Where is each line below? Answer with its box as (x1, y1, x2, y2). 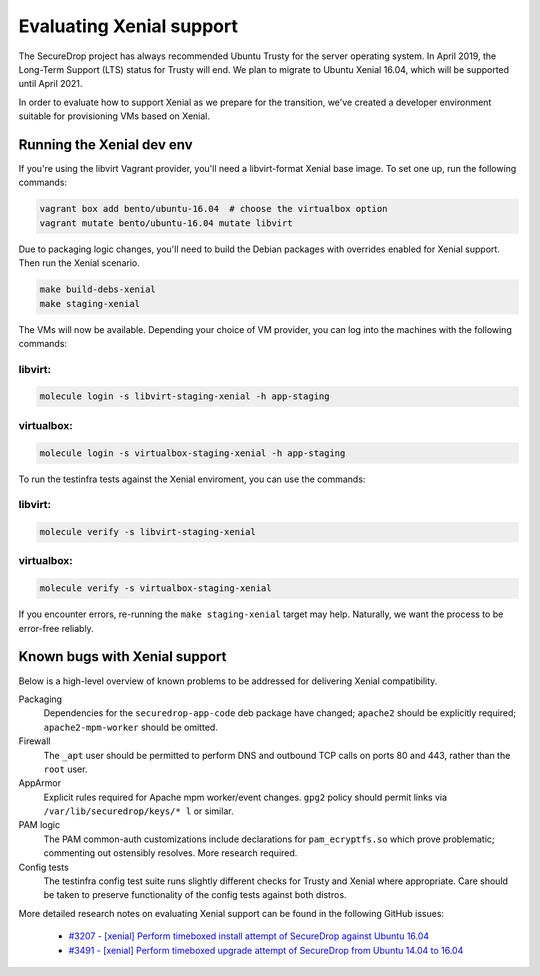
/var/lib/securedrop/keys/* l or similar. (43, 805, 234, 817)
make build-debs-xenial (39, 284, 157, 295)
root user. (43, 763, 88, 775)
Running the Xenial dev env (18, 136, 194, 153)
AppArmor (18, 777, 62, 789)
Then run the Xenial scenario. (18, 257, 140, 269)
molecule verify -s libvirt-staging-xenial (39, 526, 257, 538)
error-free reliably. (18, 622, 94, 634)
